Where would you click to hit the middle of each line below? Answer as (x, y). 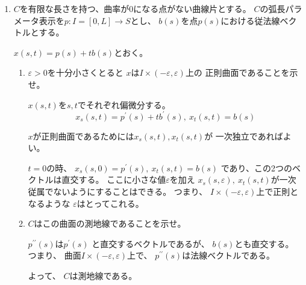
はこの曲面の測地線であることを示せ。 (110, 223)
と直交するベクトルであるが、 (151, 243)
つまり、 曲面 (55, 255)
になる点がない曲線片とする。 (192, 8)
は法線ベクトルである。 (229, 255)
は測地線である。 (103, 275)
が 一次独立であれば (244, 136)
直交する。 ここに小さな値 (114, 179)
